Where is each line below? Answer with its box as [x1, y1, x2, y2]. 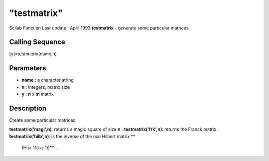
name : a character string [21, 77, 74, 83]
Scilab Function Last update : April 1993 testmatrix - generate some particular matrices [9, 25, 189, 31]
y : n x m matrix [21, 91, 54, 97]
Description [9, 104, 47, 112]
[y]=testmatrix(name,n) [9, 51, 57, 57]
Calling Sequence [9, 38, 66, 46]
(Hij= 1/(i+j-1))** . [21, 145, 57, 151]
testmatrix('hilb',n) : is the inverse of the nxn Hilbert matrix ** [9, 133, 135, 139]
